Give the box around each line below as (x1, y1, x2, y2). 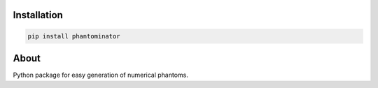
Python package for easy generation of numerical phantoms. (13, 71, 189, 80)
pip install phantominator (27, 32, 120, 40)
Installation (13, 9, 63, 21)
